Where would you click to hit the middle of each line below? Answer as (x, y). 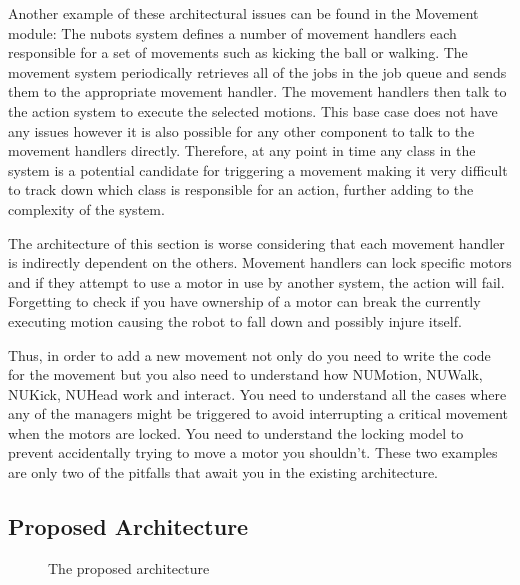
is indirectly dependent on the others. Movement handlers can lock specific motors (260, 262)
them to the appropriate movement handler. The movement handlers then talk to (257, 91)
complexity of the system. (86, 208)
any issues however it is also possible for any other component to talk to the (241, 130)
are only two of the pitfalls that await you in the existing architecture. (223, 472)
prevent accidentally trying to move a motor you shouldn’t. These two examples (253, 452)
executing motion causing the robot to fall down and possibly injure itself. (235, 320)
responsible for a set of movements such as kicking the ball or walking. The (238, 52)
